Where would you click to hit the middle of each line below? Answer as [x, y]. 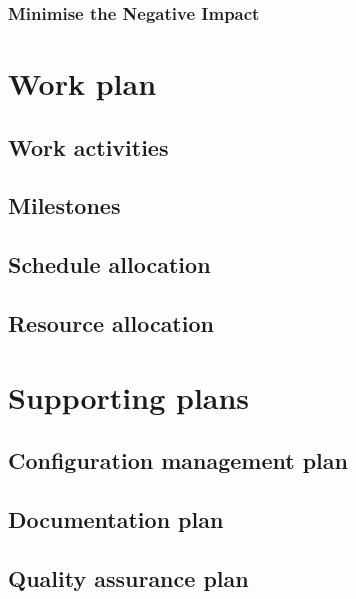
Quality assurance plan [128, 577]
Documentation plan [116, 518]
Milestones [64, 205]
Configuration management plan [178, 460]
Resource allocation [111, 322]
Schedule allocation [109, 264]
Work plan [82, 83]
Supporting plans [129, 396]
